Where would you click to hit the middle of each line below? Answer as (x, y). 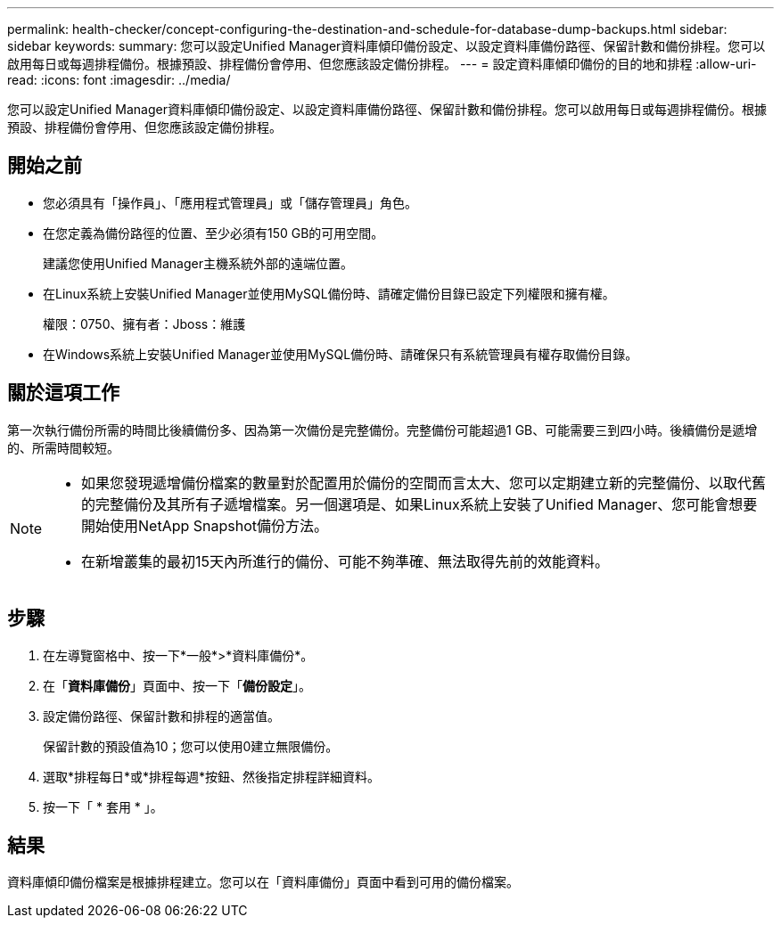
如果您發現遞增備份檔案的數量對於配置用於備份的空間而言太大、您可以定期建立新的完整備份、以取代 (417, 483)
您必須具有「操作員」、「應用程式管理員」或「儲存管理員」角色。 (230, 202)
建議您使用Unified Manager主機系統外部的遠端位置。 (198, 263)
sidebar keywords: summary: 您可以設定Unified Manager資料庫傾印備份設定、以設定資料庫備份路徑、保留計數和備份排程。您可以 (386, 46)
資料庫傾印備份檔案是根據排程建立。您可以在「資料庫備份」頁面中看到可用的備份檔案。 (263, 882)
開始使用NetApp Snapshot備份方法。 (205, 525)
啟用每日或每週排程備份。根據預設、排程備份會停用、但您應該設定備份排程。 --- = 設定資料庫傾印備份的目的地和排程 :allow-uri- (382, 64)
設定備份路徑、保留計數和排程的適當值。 (161, 716)
